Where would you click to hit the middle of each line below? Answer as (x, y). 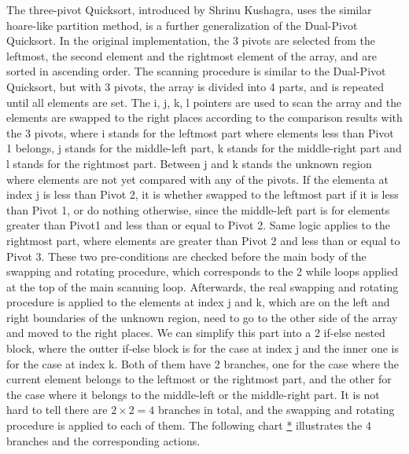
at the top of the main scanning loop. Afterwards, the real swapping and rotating (203, 286)
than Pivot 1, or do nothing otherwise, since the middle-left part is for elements (198, 209)
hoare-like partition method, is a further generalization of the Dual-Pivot (182, 25)
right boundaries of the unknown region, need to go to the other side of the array (202, 317)
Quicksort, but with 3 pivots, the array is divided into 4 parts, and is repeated (195, 86)
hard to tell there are (57, 410)
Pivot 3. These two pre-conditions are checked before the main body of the (186, 256)
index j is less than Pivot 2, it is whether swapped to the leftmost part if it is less (203, 194)
